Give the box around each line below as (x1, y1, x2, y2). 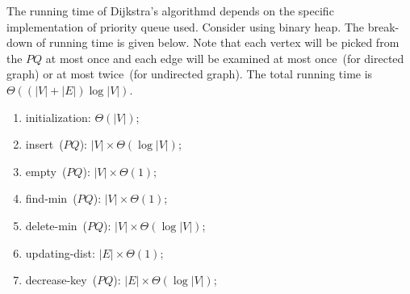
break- (367, 18, 400, 35)
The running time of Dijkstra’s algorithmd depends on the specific (6, 2, 334, 19)
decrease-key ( (25, 271, 98, 288)
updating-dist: (25, 244, 95, 261)
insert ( (25, 136, 64, 153)
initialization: (25, 108, 91, 125)
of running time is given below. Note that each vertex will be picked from (36, 34, 400, 51)
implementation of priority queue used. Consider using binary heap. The (6, 18, 364, 35)
